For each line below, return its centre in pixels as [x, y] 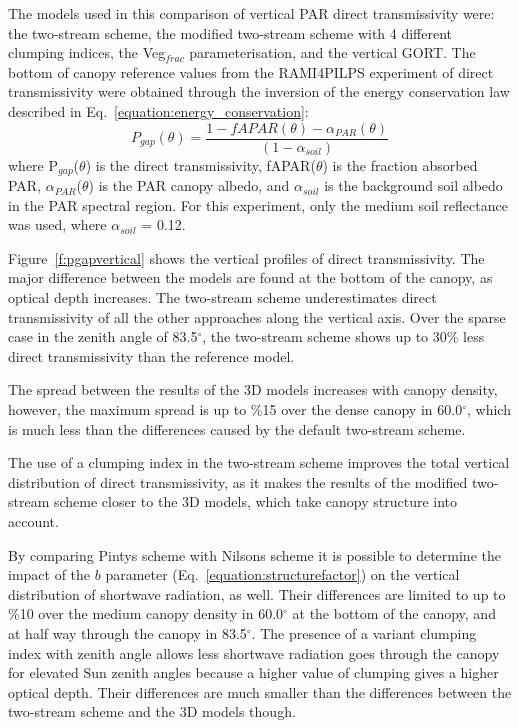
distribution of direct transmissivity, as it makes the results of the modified [238, 481]
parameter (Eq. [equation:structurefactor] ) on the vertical [282, 574]
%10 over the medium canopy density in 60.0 [146, 613]
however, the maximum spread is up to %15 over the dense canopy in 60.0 [235, 409]
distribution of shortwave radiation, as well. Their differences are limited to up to [257, 593]
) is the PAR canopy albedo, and [189, 185]
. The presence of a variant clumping [364, 632]
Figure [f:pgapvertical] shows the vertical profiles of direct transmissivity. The [246, 257]
